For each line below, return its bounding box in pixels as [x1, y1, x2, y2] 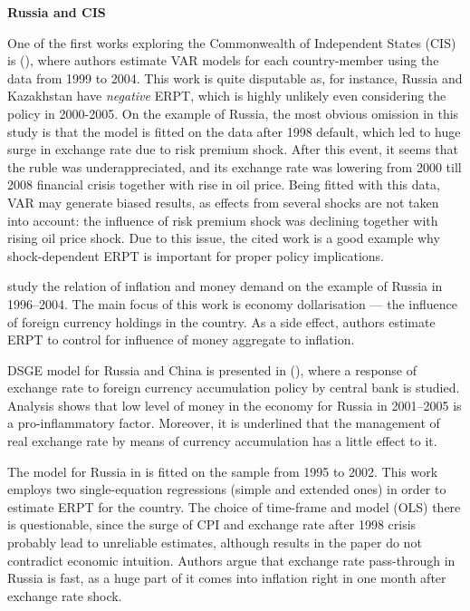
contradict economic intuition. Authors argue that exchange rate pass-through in [7, 550, 456, 569]
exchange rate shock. [7, 586, 122, 605]
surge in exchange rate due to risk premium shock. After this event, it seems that [7, 140, 458, 159]
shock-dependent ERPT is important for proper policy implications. [7, 246, 384, 265]
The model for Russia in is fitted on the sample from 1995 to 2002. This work [7, 461, 438, 480]
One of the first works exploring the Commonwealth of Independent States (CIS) [7, 33, 456, 52]
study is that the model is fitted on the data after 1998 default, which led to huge [7, 121, 461, 141]
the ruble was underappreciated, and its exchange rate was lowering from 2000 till [7, 157, 462, 176]
